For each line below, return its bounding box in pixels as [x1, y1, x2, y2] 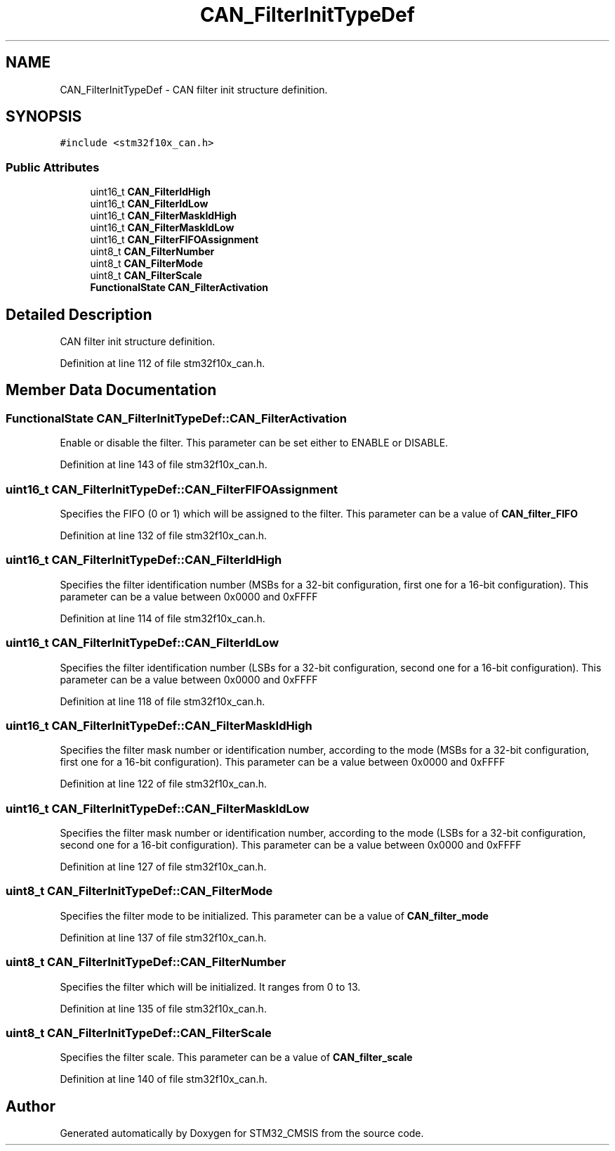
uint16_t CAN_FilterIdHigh [90, 186, 211, 198]
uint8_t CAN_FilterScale [90, 269, 202, 282]
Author [6, 1097, 55, 1115]
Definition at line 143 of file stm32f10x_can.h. [60, 458, 267, 471]
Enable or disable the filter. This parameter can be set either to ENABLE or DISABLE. [60, 437, 449, 449]
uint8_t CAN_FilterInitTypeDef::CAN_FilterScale [6, 1025, 272, 1040]
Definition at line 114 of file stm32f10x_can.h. [60, 612, 265, 624]
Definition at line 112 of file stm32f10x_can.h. [60, 357, 265, 370]
